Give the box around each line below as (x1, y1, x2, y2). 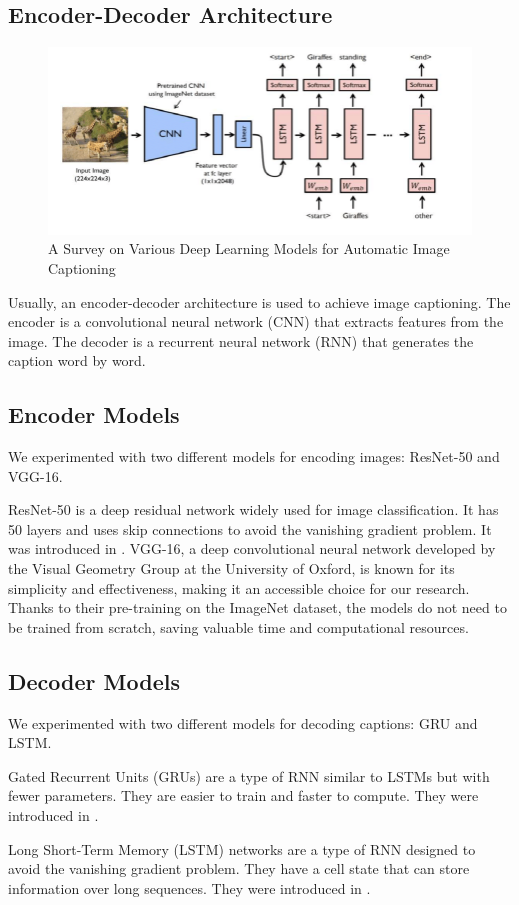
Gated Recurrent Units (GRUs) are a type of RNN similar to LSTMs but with (8, 765, 490, 786)
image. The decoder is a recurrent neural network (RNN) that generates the (8, 330, 474, 351)
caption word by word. (8, 350, 146, 371)
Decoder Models (8, 665, 180, 696)
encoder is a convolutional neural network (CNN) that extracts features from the (8, 311, 504, 332)
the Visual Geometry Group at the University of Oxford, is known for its (8, 558, 455, 579)
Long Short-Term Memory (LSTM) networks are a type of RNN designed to (8, 838, 476, 859)
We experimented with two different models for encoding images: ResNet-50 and (8, 446, 500, 467)
